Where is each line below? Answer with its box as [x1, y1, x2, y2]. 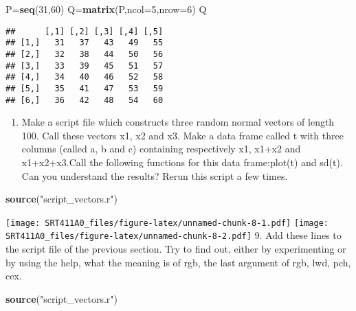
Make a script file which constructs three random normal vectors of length [21, 115, 335, 129]
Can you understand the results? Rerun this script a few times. [21, 168, 288, 183]
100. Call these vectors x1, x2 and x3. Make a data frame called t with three [21, 128, 344, 142]
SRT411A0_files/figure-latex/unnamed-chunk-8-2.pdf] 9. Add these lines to [5, 228, 342, 242]
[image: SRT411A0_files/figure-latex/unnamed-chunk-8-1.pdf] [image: [5, 218, 329, 228]
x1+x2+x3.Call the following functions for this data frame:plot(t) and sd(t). [21, 154, 343, 169]
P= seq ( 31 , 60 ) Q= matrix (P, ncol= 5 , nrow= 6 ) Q [5, 2, 207, 16]
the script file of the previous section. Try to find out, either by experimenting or [5, 242, 346, 256]
